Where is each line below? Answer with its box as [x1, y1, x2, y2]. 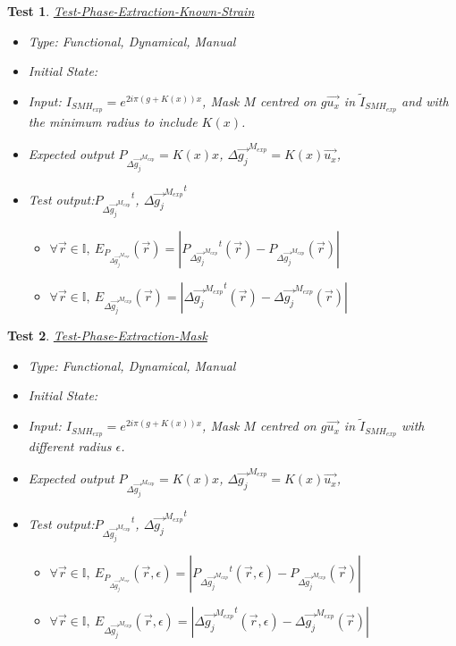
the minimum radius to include [28, 112, 198, 130]
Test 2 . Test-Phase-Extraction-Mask [7, 326, 207, 345]
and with [401, 92, 449, 110]
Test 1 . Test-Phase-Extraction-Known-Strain [7, 2, 255, 20]
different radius [28, 437, 112, 456]
